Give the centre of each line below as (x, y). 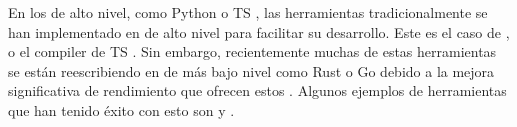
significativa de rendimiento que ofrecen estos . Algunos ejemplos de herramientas (257, 90)
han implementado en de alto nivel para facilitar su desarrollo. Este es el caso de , (259, 31)
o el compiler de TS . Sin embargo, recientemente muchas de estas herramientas (252, 51)
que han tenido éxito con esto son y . (121, 109)
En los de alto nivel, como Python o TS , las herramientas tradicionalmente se (248, 12)
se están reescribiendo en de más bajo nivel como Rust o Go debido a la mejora (251, 70)
